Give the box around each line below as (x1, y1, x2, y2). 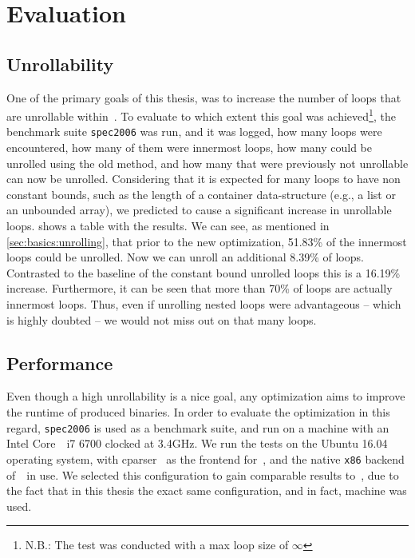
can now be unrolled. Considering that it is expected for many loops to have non (6, 170, 401, 187)
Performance (6, 350, 113, 375)
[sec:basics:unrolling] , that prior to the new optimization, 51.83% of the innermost (6, 233, 407, 249)
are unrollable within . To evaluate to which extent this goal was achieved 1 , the (6, 106, 396, 124)
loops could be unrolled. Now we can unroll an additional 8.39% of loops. (6, 249, 364, 265)
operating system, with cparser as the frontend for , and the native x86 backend (6, 450, 405, 467)
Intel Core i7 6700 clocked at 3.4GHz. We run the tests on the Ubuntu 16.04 (6, 435, 388, 452)
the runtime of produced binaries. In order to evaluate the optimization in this (6, 404, 390, 420)
